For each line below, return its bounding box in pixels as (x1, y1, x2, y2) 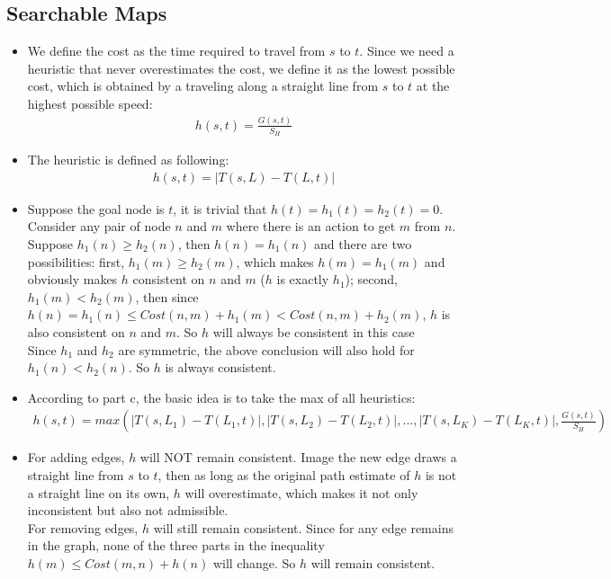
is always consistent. (165, 358, 276, 377)
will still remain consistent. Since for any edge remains (153, 518, 454, 537)
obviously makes (27, 270, 118, 289)
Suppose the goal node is (27, 199, 165, 218)
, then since (135, 287, 199, 306)
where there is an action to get (226, 217, 396, 236)
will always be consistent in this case (212, 322, 415, 341)
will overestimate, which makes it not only (184, 483, 418, 502)
